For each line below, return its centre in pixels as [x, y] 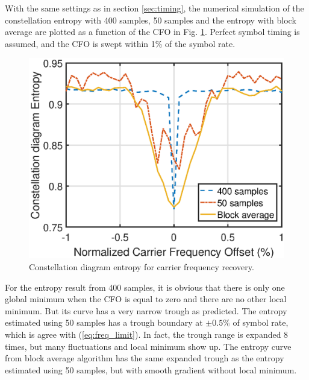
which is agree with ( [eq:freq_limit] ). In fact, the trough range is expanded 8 [147, 334]
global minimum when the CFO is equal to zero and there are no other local [146, 299]
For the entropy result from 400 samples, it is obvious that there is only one [145, 287]
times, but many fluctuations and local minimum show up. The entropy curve [148, 346]
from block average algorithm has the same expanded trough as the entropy [145, 358]
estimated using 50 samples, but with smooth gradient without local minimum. [151, 369]
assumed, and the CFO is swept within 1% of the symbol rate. [120, 43]
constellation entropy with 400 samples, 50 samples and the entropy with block [151, 20]
